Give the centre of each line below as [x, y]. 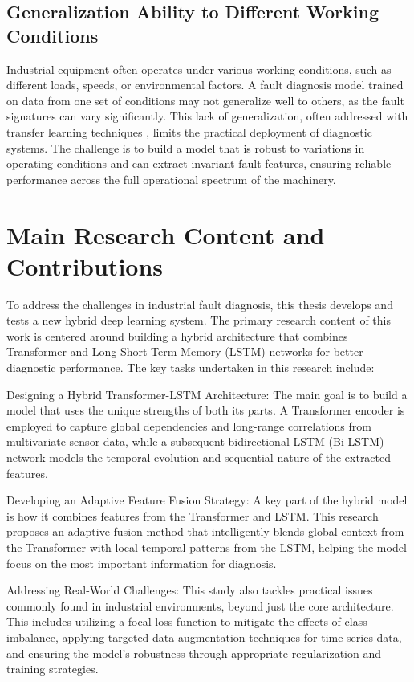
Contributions [85, 265]
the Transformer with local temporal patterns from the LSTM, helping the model [207, 547]
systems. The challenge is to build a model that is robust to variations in [186, 147]
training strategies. [53, 669]
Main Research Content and [166, 234]
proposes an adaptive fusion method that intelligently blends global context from [205, 531]
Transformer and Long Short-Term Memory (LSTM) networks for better [185, 351]
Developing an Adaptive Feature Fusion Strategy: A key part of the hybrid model [207, 500]
